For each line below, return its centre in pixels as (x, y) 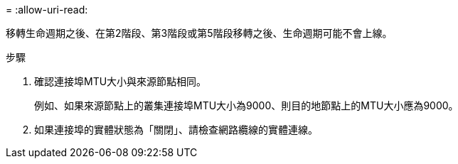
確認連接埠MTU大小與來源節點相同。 (121, 81)
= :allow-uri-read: (47, 10)
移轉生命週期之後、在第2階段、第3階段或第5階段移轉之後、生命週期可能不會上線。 (199, 33)
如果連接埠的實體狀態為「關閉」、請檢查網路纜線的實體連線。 (176, 130)
